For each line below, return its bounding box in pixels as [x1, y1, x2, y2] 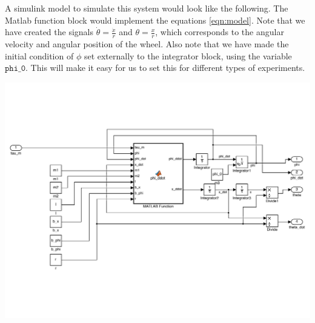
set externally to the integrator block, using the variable [84, 49, 292, 62]
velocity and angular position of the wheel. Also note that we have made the [5, 38, 289, 50]
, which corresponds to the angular [155, 25, 284, 38]
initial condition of [5, 49, 74, 62]
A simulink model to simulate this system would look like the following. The [5, 2, 288, 14]
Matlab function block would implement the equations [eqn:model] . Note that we [5, 13, 305, 26]
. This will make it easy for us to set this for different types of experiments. [25, 61, 305, 74]
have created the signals [5, 25, 94, 38]
